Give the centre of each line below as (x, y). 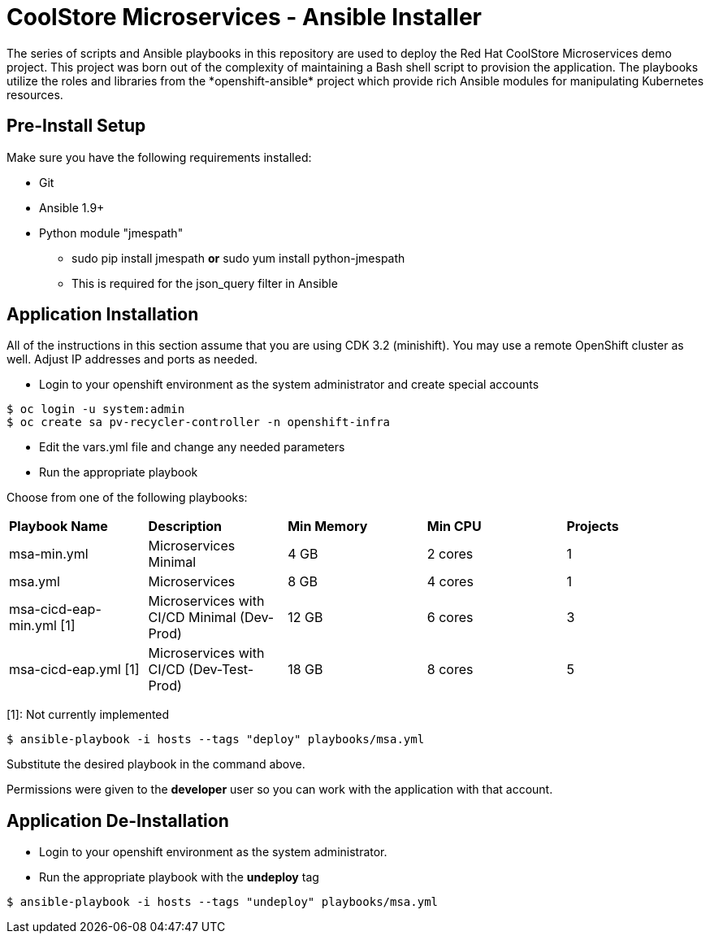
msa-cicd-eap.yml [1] (74, 670)
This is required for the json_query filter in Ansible (205, 283)
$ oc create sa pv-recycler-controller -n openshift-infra (199, 422)
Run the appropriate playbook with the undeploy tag (179, 877)
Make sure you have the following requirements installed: (159, 157)
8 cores (450, 670)
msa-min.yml (49, 554)
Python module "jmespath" (111, 233)
